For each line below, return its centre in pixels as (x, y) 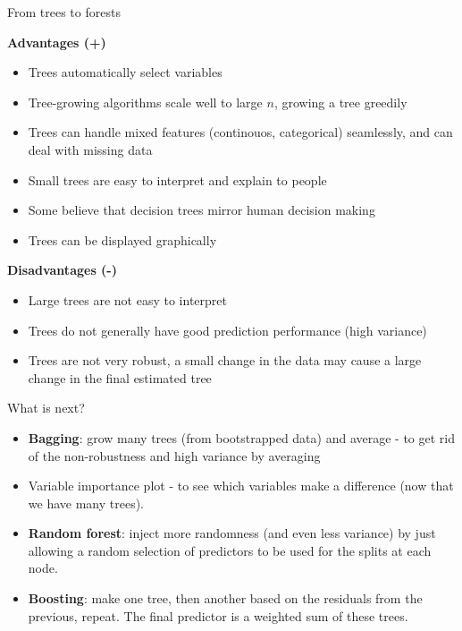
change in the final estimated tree (120, 377)
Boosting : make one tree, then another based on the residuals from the (225, 598)
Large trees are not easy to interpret (127, 299)
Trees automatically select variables (125, 72)
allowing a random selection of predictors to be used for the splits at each (230, 550)
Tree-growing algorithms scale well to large (145, 102)
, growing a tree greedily (340, 102)
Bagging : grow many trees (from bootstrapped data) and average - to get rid (242, 437)
